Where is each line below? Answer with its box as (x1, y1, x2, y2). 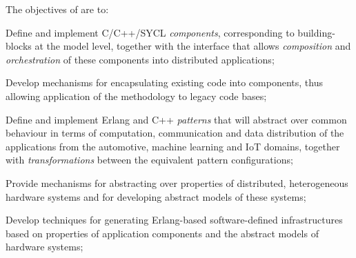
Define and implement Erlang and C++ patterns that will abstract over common (6, 112, 347, 126)
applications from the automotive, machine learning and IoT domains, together (6, 139, 340, 153)
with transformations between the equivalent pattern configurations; (6, 152, 293, 167)
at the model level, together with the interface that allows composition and (34, 39, 351, 53)
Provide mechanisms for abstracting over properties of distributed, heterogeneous (6, 175, 348, 190)
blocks (6, 39, 32, 53)
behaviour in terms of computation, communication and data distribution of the (6, 126, 344, 140)
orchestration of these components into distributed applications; (6, 52, 275, 66)
